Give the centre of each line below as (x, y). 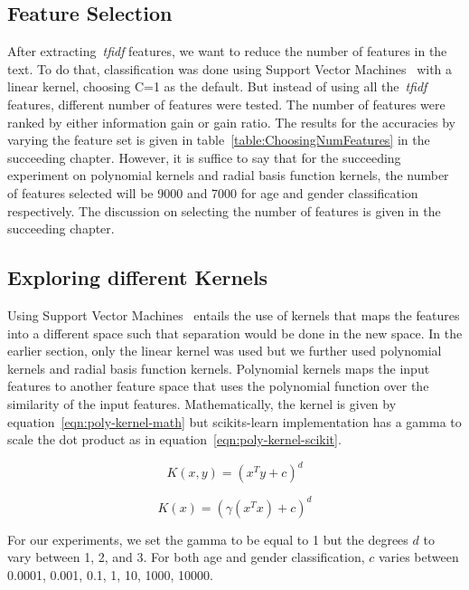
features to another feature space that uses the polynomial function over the (218, 386)
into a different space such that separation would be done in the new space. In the (235, 333)
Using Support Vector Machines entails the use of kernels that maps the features (234, 314)
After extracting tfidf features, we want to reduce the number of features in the (227, 51)
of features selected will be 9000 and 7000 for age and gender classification (213, 192)
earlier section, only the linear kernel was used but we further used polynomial (225, 351)
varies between (418, 557)
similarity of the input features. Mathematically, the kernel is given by (202, 403)
